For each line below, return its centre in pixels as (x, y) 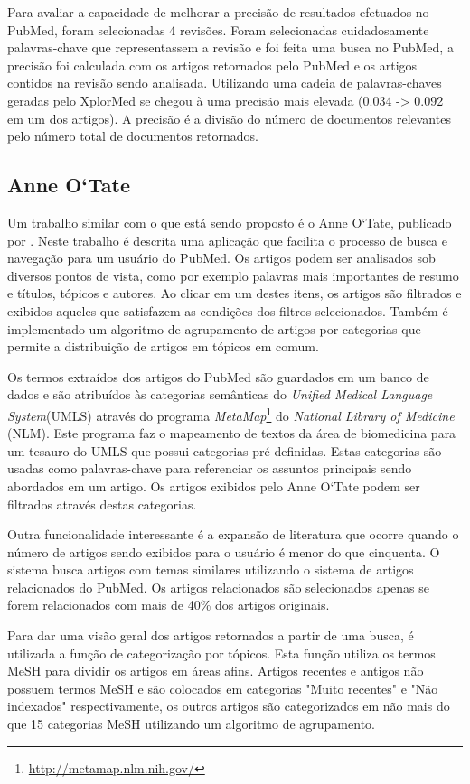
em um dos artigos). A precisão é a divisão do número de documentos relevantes (229, 118)
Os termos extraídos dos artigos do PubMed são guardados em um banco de (218, 376)
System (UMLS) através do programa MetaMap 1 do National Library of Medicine (231, 414)
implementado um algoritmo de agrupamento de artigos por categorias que (214, 328)
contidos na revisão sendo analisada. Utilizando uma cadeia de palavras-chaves (225, 83)
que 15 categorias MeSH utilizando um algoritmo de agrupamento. (191, 724)
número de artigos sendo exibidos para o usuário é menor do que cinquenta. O (224, 551)
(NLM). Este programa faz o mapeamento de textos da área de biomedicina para (232, 433)
